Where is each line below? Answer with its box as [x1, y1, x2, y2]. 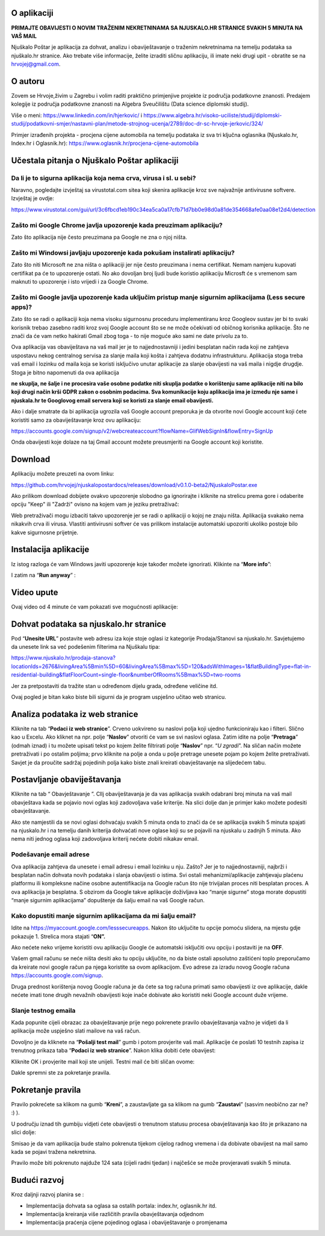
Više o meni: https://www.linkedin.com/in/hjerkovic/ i [11, 112, 143, 119]
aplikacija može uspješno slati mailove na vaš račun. [11, 1027, 141, 1034]
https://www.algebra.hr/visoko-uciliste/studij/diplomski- [143, 112, 282, 119]
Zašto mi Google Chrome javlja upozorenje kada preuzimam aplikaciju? [11, 221, 223, 229]
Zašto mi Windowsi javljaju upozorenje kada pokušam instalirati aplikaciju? [11, 248, 235, 256]
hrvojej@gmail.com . [11, 60, 61, 68]
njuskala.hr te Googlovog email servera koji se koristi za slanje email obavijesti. [11, 397, 214, 404]
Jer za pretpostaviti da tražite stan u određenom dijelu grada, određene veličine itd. [11, 682, 218, 689]
